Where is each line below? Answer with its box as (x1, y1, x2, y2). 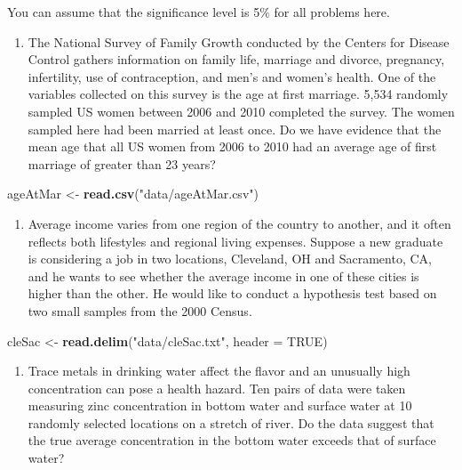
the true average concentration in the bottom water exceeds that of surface (28, 431, 436, 450)
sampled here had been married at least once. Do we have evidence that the (28, 119, 442, 138)
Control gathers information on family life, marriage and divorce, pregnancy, (28, 50, 445, 69)
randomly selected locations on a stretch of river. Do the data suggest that (28, 413, 434, 432)
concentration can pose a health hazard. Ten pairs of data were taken (28, 378, 406, 397)
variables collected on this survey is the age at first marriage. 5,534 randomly (28, 85, 449, 103)
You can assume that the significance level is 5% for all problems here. (7, 3, 390, 20)
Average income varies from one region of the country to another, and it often (28, 214, 451, 232)
